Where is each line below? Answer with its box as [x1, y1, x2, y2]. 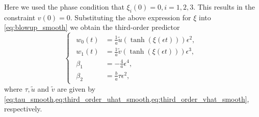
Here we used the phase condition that [4, 2, 124, 12]
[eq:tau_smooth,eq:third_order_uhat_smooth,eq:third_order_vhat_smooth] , [4, 93, 249, 104]
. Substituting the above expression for [70, 12, 191, 22]
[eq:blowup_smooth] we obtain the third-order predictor [4, 22, 180, 32]
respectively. [4, 103, 42, 114]
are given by [57, 83, 95, 94]
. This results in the [193, 2, 255, 12]
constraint [4, 12, 36, 22]
